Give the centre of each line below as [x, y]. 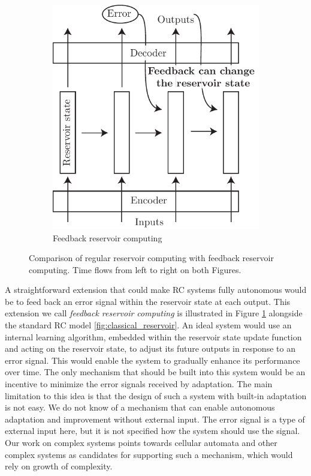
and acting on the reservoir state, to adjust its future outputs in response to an [150, 348]
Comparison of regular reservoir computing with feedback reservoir [151, 258]
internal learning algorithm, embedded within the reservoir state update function [153, 336]
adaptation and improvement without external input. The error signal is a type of [155, 419]
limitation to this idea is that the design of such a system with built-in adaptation [156, 395]
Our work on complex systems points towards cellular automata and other [141, 442]
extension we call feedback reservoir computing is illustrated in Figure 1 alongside [154, 313]
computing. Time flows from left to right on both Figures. [135, 269]
